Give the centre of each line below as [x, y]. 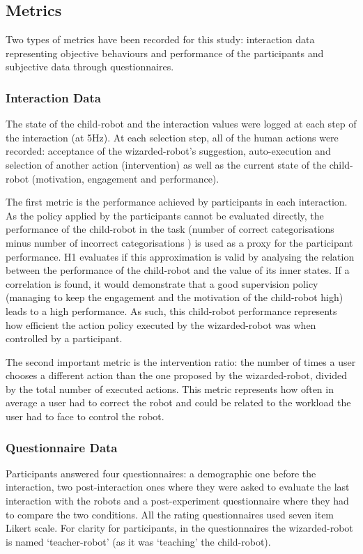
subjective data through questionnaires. [90, 67]
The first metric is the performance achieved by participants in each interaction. [177, 202]
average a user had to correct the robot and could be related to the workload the [178, 402]
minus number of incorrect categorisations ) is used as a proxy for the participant [179, 242]
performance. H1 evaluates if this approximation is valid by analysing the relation [180, 256]
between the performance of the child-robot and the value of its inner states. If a [178, 270]
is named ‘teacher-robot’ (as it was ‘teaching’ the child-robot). [138, 541]
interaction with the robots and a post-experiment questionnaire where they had [177, 501]
